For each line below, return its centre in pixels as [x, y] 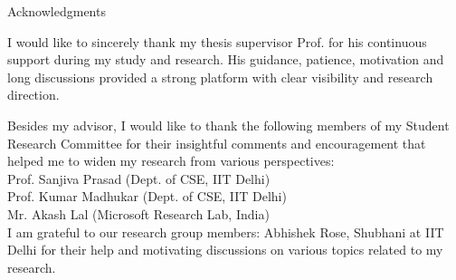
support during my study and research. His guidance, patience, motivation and [226, 59]
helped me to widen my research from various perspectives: [171, 161]
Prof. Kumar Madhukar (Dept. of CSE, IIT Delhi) [147, 196]
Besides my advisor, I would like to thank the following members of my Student [228, 125]
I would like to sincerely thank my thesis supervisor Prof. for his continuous [217, 41]
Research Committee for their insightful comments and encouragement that [217, 143]
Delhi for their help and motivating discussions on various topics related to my [225, 250]
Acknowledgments [57, 11]
